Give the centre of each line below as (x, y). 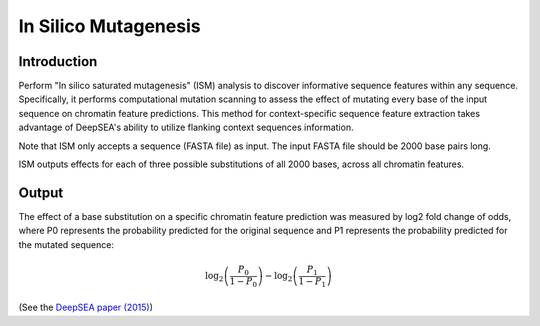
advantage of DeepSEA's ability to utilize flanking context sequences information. (186, 127)
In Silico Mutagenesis (109, 26)
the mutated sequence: (66, 244)
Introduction (58, 61)
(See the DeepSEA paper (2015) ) (86, 307)
